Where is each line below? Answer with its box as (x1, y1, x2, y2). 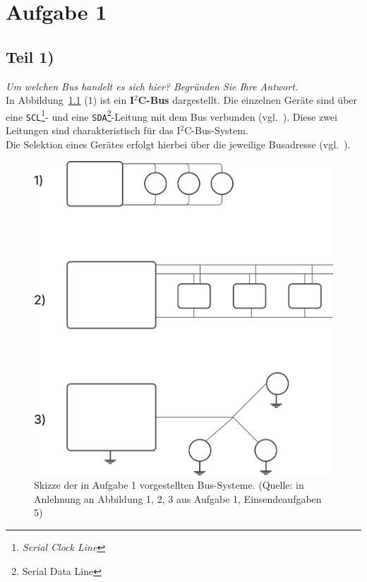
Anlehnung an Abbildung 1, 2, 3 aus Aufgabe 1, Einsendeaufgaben (34, 491, 322, 506)
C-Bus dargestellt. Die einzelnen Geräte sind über (138, 93, 358, 107)
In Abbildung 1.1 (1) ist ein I (6, 93, 135, 107)
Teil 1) (6, 45, 54, 67)
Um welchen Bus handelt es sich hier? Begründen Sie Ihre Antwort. (6, 78, 299, 93)
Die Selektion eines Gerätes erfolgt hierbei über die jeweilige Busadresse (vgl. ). (6, 136, 351, 151)
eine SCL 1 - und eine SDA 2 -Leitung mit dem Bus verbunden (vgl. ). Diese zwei (6, 107, 337, 124)
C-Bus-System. (184, 123, 248, 138)
